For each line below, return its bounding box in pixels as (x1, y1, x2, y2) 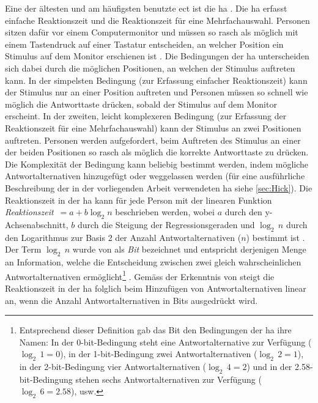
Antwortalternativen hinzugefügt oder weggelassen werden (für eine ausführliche (5, 169, 305, 182)
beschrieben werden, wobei (115, 205, 215, 218)
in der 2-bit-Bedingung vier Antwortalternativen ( (19, 360, 207, 373)
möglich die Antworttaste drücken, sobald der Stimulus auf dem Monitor (5, 97, 277, 110)
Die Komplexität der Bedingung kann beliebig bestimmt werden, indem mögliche (5, 157, 308, 170)
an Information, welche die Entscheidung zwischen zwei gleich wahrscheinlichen (5, 256, 301, 268)
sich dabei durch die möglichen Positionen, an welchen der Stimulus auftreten (5, 61, 295, 74)
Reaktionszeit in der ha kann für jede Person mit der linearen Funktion (5, 193, 272, 206)
